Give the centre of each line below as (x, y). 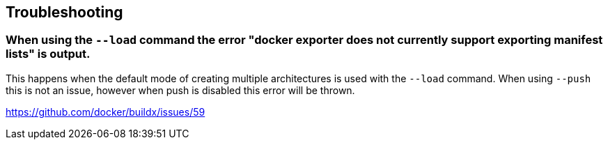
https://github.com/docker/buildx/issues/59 (106, 112)
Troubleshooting (64, 12)
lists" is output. (48, 54)
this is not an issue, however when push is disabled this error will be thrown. (180, 90)
